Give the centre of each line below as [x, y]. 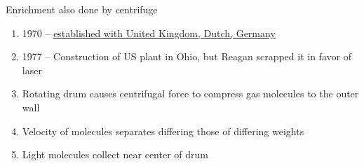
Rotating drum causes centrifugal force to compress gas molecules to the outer [190, 94]
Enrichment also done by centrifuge [82, 9]
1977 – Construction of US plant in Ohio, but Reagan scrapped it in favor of [187, 56]
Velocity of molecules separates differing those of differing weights [163, 131]
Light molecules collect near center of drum [115, 154]
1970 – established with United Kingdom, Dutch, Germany [149, 33]
